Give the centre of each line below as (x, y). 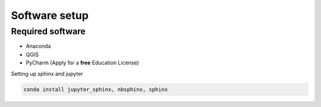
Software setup (50, 15)
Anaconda (38, 46)
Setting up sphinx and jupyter (47, 73)
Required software (48, 31)
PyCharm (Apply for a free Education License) (82, 63)
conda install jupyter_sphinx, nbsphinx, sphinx (96, 89)
